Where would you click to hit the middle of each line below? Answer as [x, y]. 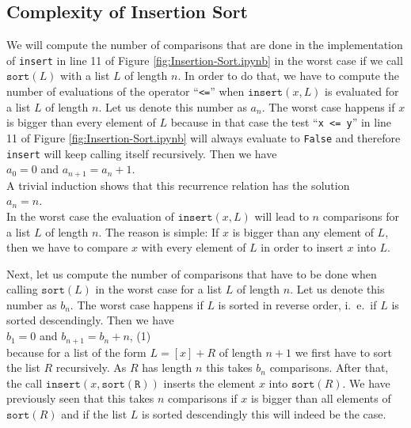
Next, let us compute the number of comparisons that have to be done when [192, 273]
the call [25, 383]
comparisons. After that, [329, 367]
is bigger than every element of [81, 122]
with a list [85, 76]
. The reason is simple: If [159, 231]
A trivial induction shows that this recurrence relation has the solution [178, 185]
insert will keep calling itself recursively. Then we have [142, 153]
